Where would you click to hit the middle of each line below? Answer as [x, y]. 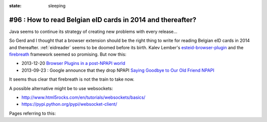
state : [15, 6]
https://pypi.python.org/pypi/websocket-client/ [69, 104]
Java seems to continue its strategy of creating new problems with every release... [93, 31]
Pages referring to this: [33, 113]
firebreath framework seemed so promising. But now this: [68, 55]
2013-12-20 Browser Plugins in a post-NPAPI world [73, 63]
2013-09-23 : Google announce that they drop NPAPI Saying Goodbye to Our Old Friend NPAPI [118, 70]
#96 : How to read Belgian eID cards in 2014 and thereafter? [103, 20]
